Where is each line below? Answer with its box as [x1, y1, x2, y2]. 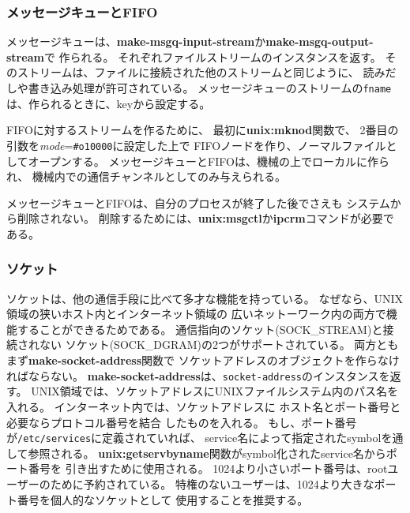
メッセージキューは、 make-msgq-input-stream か [6, 33, 266, 50]
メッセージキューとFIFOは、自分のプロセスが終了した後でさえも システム [6, 194, 390, 211]
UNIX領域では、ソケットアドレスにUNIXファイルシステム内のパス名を [31, 383, 398, 399]
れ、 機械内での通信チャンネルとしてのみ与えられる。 [6, 168, 286, 185]
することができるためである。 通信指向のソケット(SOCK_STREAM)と [17, 320, 383, 337]
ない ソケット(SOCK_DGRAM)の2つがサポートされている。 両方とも [39, 336, 399, 353]
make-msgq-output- [265, 33, 374, 50]
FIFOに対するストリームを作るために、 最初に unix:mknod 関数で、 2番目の [6, 122, 399, 138]
